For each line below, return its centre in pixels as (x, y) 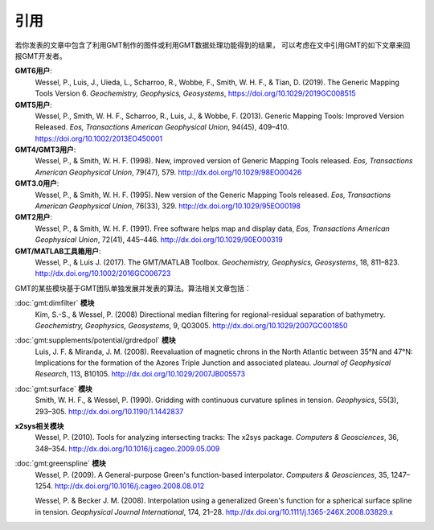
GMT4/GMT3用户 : (45, 150)
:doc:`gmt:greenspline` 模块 (60, 463)
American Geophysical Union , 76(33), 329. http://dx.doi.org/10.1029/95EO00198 (168, 206)
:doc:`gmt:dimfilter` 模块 (55, 303)
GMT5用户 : (33, 105)
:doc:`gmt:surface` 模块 (53, 388)
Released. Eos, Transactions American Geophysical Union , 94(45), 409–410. (162, 127)
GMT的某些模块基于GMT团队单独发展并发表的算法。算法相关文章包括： (133, 288)
